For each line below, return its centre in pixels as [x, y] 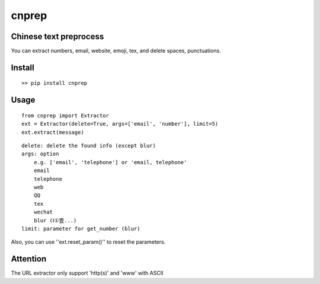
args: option [40, 154]
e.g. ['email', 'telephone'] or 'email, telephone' [110, 162]
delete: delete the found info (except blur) [89, 146]
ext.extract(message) [53, 132]
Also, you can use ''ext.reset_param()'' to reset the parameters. [88, 242]
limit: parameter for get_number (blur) [81, 229]
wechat [43, 212]
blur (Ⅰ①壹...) [55, 220]
